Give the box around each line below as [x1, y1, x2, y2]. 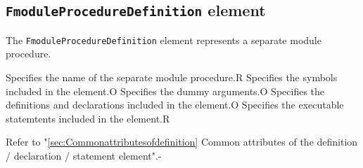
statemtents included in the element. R [6, 111, 170, 125]
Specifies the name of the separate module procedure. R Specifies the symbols [6, 70, 338, 85]
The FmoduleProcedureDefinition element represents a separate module [6, 32, 321, 47]
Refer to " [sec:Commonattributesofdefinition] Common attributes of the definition [6, 134, 358, 149]
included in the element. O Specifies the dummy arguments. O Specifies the [6, 83, 325, 98]
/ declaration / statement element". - [6, 148, 162, 162]
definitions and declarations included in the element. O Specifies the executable [6, 97, 344, 112]
